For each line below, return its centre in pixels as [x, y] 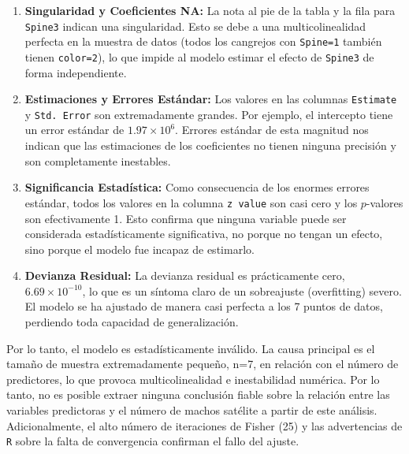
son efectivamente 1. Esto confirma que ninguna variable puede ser [186, 218]
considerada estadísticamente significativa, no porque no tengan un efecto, [204, 234]
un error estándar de [74, 130]
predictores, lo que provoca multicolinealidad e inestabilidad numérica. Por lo [193, 379]
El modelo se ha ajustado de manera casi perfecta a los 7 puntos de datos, [204, 306]
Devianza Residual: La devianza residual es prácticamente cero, [185, 275]
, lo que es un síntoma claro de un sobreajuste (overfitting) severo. [242, 290]
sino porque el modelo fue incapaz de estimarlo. [139, 249]
